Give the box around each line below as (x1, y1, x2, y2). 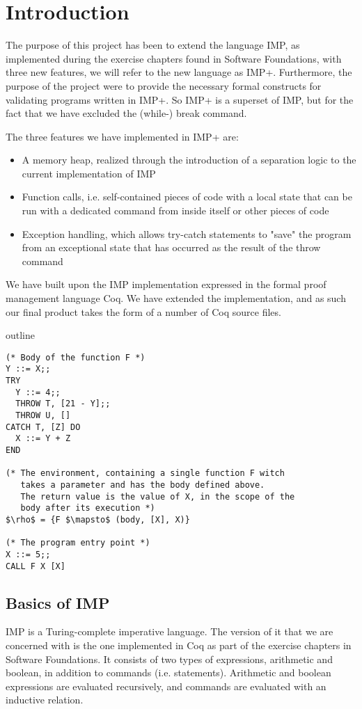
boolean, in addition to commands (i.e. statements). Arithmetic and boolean (6, 665, 331, 680)
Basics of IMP (6, 591, 110, 613)
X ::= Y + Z (15, 433, 71, 444)
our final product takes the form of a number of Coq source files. (6, 304, 281, 319)
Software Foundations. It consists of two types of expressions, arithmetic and (6, 651, 333, 666)
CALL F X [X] (6, 561, 65, 571)
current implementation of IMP (22, 166, 156, 180)
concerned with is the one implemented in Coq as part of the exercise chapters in (6, 638, 352, 653)
